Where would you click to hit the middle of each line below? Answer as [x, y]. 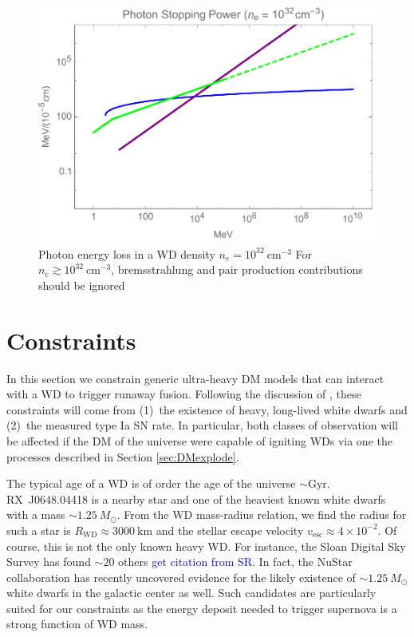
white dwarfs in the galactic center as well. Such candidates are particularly [191, 593]
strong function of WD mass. [77, 624]
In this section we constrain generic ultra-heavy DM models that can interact [195, 378]
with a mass [36, 514]
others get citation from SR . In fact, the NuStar [235, 562]
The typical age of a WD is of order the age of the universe [151, 483]
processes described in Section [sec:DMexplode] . [123, 456]
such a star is [39, 530]
